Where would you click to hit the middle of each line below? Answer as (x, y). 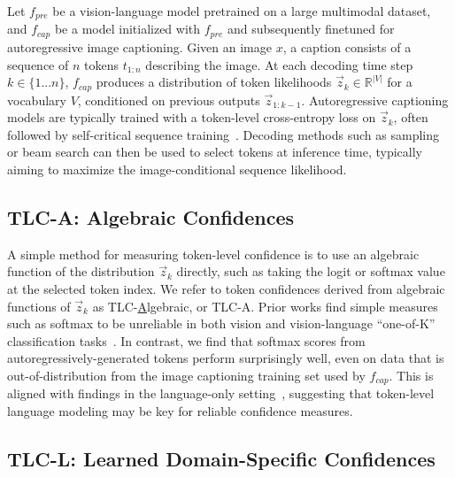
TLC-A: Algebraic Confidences (151, 216)
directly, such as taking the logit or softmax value (311, 271)
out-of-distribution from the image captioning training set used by (186, 375)
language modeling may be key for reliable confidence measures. (180, 410)
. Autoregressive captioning (375, 100)
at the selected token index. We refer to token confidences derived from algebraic (226, 288)
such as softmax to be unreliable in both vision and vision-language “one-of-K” (221, 323)
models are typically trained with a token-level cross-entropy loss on (192, 117)
